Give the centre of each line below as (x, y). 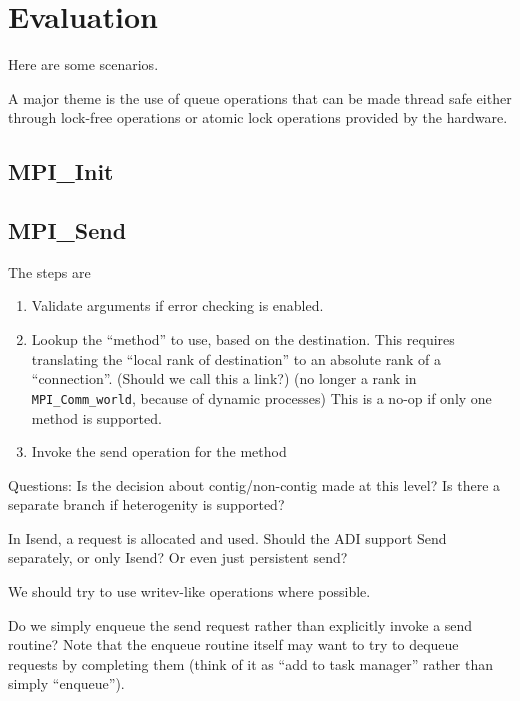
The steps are (49, 271)
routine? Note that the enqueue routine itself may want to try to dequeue (233, 644)
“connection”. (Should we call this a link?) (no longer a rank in (224, 378)
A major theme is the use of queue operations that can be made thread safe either (260, 97)
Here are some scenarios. (83, 64)
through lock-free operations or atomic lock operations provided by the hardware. (258, 117)
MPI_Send (67, 230)
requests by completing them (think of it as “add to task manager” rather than (251, 663)
